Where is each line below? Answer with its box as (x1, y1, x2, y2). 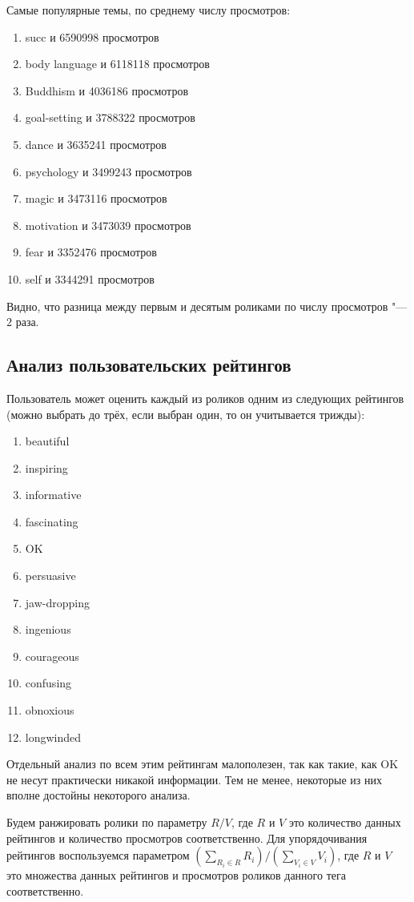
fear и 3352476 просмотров (25, 244, 157, 260)
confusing (25, 674, 72, 691)
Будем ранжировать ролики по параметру (6, 814, 207, 831)
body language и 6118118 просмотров (25, 55, 210, 72)
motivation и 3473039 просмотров (25, 216, 191, 233)
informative (25, 486, 82, 503)
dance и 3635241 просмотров (25, 135, 167, 152)
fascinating (25, 513, 78, 530)
